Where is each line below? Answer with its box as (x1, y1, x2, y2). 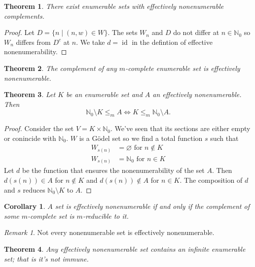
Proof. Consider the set (4, 123, 74, 133)
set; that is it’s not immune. (4, 253, 89, 264)
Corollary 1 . (4, 201, 45, 211)
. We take (76, 36, 105, 47)
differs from (16, 36, 51, 47)
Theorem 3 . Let (4, 89, 56, 100)
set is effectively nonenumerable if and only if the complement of (55, 201, 250, 211)
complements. (4, 10, 44, 21)
